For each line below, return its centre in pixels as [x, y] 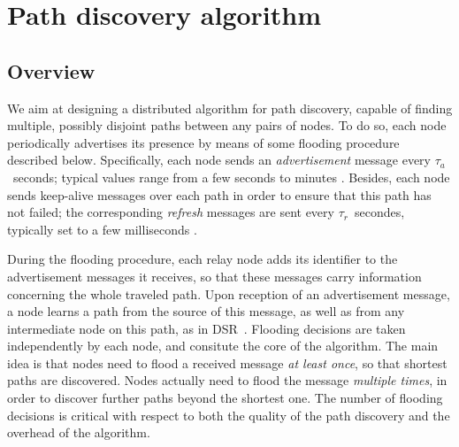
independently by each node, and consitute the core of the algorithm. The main [223, 346]
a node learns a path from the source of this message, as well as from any [206, 311]
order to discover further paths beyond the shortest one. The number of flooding [225, 398]
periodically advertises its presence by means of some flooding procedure [203, 142]
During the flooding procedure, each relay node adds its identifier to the [203, 259]
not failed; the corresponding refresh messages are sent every [171, 212]
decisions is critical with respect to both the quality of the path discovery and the [229, 415]
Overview [51, 70]
